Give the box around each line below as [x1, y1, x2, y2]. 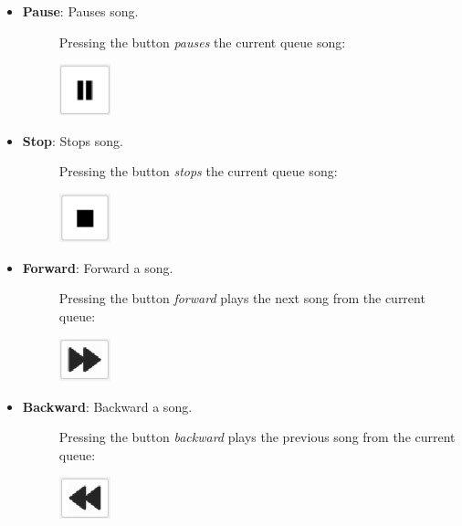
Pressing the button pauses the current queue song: [58, 32, 346, 51]
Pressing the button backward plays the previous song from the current [58, 427, 456, 447]
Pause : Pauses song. [22, 2, 139, 20]
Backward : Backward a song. [22, 396, 193, 416]
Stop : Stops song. [22, 131, 123, 150]
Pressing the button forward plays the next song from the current [58, 289, 425, 308]
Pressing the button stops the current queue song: [58, 162, 338, 181]
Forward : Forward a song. [22, 258, 173, 277]
